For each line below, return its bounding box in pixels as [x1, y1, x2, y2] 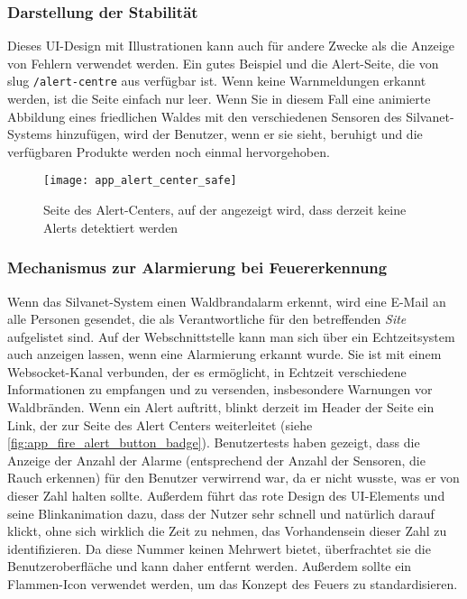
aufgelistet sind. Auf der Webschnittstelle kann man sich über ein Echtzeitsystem [7, 327, 455, 346]
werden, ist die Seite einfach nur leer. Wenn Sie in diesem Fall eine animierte [7, 89, 431, 108]
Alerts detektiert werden [43, 217, 179, 236]
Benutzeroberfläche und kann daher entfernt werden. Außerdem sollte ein [7, 557, 412, 576]
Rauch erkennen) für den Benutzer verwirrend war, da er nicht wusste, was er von [7, 468, 460, 487]
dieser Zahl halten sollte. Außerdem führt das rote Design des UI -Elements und [7, 486, 445, 505]
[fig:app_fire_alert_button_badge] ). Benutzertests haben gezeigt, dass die [7, 433, 420, 452]
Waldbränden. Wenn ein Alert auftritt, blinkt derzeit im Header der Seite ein [7, 398, 435, 417]
